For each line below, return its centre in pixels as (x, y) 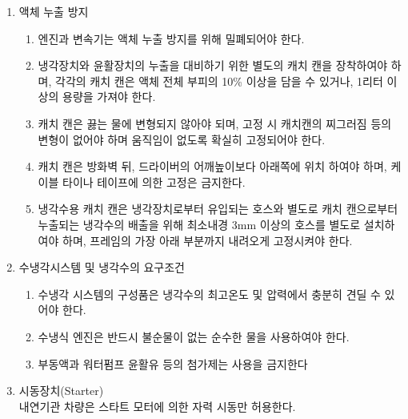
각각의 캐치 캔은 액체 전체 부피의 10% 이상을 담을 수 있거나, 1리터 (219, 81)
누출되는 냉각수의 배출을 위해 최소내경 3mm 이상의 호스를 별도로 (199, 224)
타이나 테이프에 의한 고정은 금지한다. (154, 181)
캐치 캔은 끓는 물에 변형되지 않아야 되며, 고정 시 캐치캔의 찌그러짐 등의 (215, 123)
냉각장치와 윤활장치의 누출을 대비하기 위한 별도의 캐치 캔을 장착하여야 (213, 65)
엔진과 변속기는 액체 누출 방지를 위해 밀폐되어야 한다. (171, 38)
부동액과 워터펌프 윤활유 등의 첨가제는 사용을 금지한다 (173, 363)
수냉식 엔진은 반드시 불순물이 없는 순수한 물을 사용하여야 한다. (194, 336)
